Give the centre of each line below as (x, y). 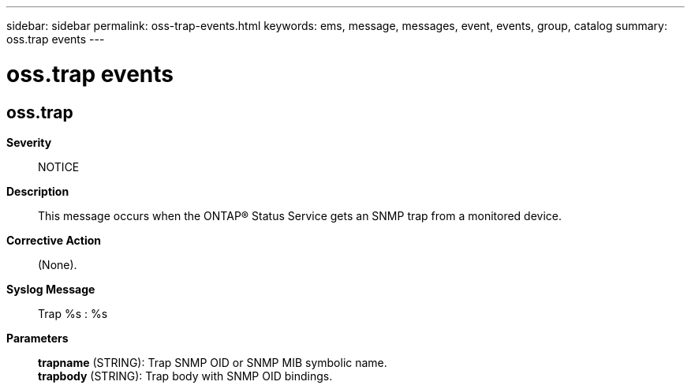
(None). (58, 264)
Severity (29, 142)
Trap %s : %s (73, 313)
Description (38, 191)
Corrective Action (54, 240)
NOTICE (59, 166)
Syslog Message (51, 289)
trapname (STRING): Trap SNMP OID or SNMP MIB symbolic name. (213, 362)
